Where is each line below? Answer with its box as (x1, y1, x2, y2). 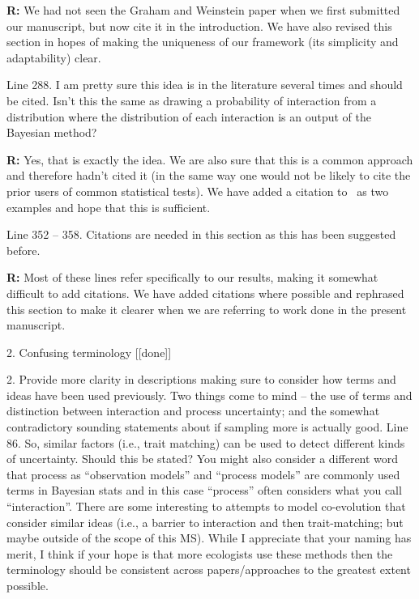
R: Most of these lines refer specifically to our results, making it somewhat (6, 269, 378, 286)
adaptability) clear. (6, 49, 101, 66)
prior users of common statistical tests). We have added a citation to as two (6, 182, 389, 199)
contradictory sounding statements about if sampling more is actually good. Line (6, 418, 408, 435)
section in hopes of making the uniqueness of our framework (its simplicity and (6, 33, 399, 50)
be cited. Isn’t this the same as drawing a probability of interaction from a (6, 91, 377, 108)
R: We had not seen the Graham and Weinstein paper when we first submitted (6, 2, 400, 18)
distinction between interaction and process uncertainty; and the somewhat (6, 402, 380, 419)
